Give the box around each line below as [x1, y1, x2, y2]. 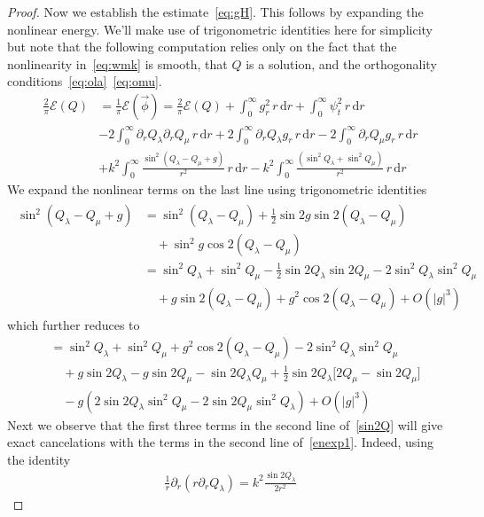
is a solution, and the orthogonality [246, 54, 437, 73]
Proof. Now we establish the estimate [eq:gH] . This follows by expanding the [7, 3, 424, 20]
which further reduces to [7, 315, 140, 333]
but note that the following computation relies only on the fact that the [7, 37, 397, 56]
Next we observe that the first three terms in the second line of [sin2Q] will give [7, 415, 443, 434]
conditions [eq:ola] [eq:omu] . [7, 72, 162, 90]
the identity [7, 450, 71, 468]
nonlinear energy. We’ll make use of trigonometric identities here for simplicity [7, 20, 433, 38]
